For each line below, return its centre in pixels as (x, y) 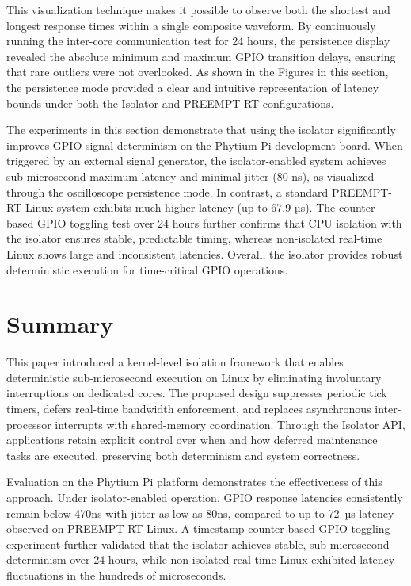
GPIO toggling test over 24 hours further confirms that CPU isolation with (219, 222)
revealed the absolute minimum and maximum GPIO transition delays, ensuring (201, 56)
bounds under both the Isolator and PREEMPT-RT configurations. (170, 103)
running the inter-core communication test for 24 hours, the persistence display (198, 41)
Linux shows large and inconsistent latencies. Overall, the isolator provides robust (205, 253)
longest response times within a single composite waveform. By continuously (191, 25)
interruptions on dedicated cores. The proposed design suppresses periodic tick (197, 393)
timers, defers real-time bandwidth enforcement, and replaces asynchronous (189, 408)
